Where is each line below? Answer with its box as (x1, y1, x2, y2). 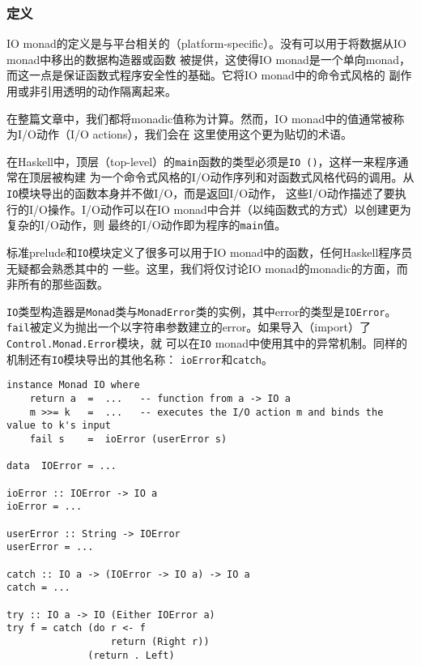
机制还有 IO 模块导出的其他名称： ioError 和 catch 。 (6, 350, 273, 367)
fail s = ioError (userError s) (29, 433, 228, 446)
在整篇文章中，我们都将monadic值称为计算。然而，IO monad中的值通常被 (6, 109, 393, 126)
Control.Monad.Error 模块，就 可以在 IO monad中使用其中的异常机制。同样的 (6, 335, 407, 352)
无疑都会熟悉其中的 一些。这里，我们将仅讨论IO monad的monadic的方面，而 (6, 259, 408, 276)
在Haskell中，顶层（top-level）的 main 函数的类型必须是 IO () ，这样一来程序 (6, 152, 398, 169)
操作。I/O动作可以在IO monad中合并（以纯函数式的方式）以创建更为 (47, 200, 411, 217)
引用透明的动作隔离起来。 (40, 83, 176, 99)
